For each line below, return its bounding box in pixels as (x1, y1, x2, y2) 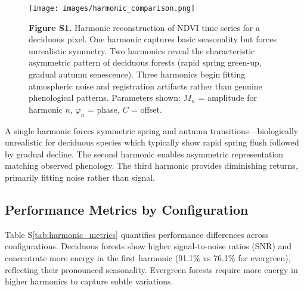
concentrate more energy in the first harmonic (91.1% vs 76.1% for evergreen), (5, 251, 291, 264)
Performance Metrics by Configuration (5, 200, 249, 218)
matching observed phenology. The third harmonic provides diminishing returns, (5, 159, 298, 172)
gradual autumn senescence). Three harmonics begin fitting (29, 68, 246, 81)
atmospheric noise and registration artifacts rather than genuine (29, 79, 262, 92)
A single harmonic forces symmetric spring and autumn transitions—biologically (5, 124, 299, 137)
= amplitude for (198, 91, 257, 104)
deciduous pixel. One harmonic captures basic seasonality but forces (29, 33, 277, 45)
